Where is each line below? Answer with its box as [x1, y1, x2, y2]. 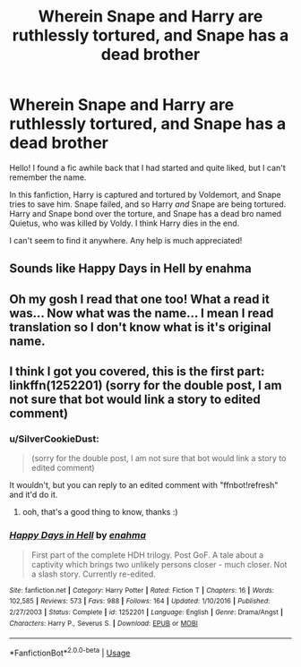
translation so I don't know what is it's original [9, 320, 271, 335]
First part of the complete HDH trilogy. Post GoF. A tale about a [30, 549, 264, 560]
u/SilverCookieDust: [9, 432, 100, 445]
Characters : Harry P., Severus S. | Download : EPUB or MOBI [9, 619, 199, 628]
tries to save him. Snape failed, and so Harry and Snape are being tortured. [9, 199, 287, 210]
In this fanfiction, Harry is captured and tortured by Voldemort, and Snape [9, 189, 282, 200]
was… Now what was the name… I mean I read [9, 305, 274, 321]
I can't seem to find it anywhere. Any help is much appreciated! [9, 235, 243, 245]
